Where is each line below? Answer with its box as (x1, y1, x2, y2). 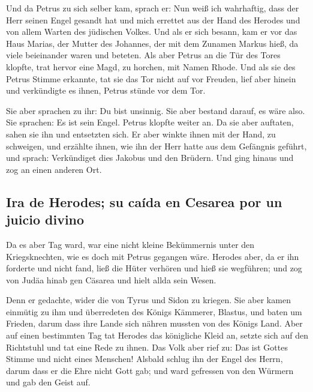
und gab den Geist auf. (6, 376, 91, 388)
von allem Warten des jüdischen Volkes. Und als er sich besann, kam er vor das (6, 25, 297, 38)
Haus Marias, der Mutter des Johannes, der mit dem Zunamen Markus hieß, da (6, 37, 299, 49)
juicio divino (6, 210, 85, 229)
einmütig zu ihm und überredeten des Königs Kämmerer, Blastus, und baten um (6, 305, 302, 318)
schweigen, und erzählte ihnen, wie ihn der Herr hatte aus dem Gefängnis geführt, (6, 139, 307, 152)
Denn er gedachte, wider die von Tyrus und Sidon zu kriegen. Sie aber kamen (6, 294, 291, 306)
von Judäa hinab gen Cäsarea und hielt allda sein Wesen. (6, 273, 216, 286)
